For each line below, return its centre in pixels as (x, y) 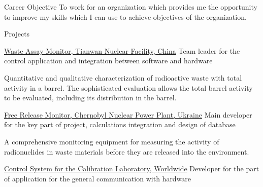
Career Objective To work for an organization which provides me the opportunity (131, 7)
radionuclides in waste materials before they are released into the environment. (127, 151)
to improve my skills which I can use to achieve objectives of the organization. (125, 16)
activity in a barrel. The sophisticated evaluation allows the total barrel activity (128, 87)
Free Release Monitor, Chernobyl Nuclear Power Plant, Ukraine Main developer (128, 114)
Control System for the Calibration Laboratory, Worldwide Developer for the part (132, 169)
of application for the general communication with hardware (98, 178)
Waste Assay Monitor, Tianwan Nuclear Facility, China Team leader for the (122, 50)
